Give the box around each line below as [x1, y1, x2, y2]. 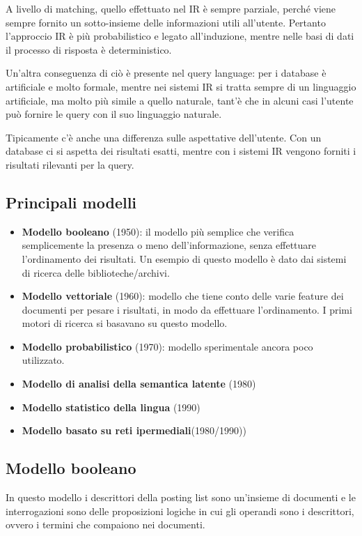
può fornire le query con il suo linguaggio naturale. [6, 107, 222, 121]
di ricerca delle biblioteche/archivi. [22, 265, 170, 280]
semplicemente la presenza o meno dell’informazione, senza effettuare [22, 238, 317, 252]
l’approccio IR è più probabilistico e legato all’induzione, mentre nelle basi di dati [6, 29, 354, 43]
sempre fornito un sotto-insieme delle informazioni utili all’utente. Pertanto [6, 15, 326, 29]
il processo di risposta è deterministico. [6, 42, 172, 56]
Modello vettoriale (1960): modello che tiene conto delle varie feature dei [22, 289, 344, 303]
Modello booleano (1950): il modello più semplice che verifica [22, 224, 294, 238]
